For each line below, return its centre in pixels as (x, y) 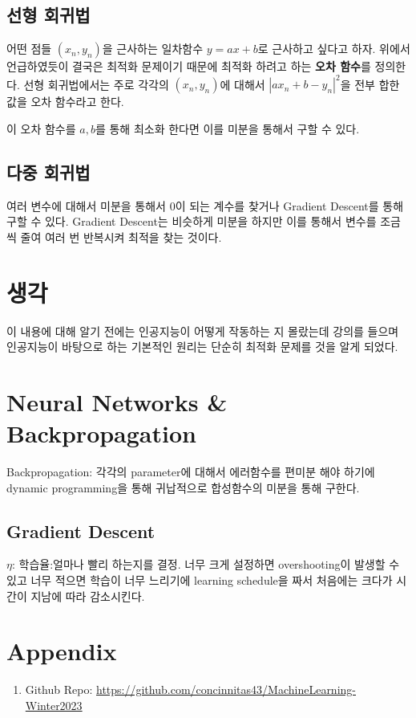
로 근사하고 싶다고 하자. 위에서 (334, 49)
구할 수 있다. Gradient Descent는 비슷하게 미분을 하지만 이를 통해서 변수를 (192, 221)
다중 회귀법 (48, 171)
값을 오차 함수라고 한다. (65, 102)
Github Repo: (59, 689)
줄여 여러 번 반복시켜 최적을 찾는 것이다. (121, 237)
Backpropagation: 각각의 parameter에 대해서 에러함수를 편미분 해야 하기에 (191, 472)
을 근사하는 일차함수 (153, 49)
